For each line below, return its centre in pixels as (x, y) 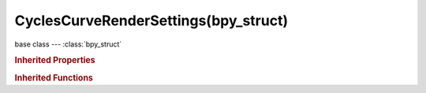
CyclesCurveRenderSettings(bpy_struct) (151, 20)
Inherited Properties (55, 61)
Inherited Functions (54, 77)
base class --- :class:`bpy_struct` (68, 44)
